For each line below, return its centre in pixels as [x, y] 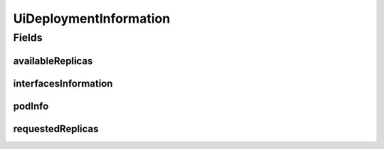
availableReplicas [53, 61]
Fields [28, 38]
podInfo [31, 106]
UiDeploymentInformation [92, 18]
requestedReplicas [56, 129]
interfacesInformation [63, 83]
